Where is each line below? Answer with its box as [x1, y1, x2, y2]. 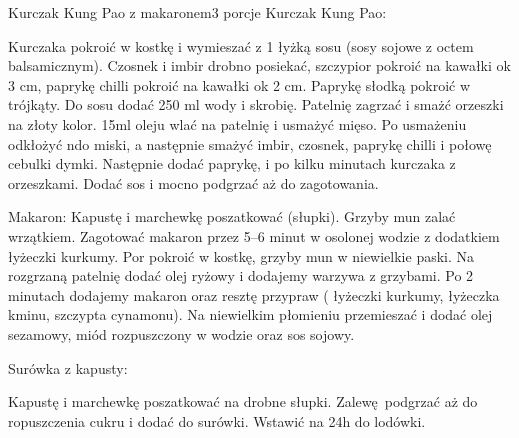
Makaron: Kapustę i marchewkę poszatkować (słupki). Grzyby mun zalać [8, 206, 456, 227]
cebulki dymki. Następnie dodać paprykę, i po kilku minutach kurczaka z [8, 153, 456, 174]
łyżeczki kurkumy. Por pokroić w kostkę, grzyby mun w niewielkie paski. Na [8, 245, 475, 266]
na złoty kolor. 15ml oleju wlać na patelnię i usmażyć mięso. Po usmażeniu [8, 113, 467, 134]
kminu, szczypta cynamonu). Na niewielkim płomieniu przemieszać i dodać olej [8, 304, 493, 325]
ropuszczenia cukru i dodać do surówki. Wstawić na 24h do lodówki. [8, 410, 426, 431]
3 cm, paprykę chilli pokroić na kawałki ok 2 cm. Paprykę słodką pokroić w [8, 74, 471, 95]
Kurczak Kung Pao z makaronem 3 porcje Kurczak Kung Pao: [8, 2, 387, 22]
